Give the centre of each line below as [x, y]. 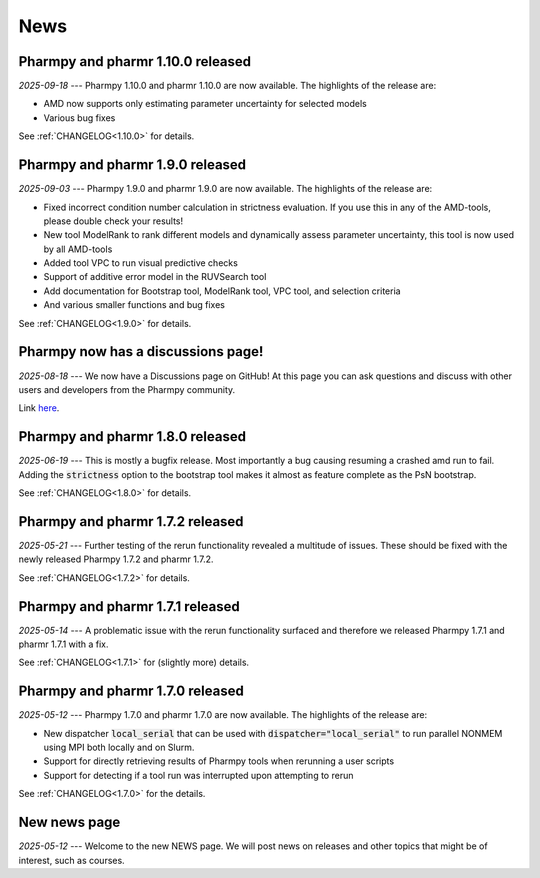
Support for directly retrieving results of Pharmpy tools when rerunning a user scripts [219, 761]
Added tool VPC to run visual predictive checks [141, 263]
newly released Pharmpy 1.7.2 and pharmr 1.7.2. [116, 559]
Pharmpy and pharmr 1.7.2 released [131, 521]
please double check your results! [113, 221]
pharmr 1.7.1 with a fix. [63, 644]
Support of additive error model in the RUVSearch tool [155, 277]
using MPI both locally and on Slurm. [119, 747]
